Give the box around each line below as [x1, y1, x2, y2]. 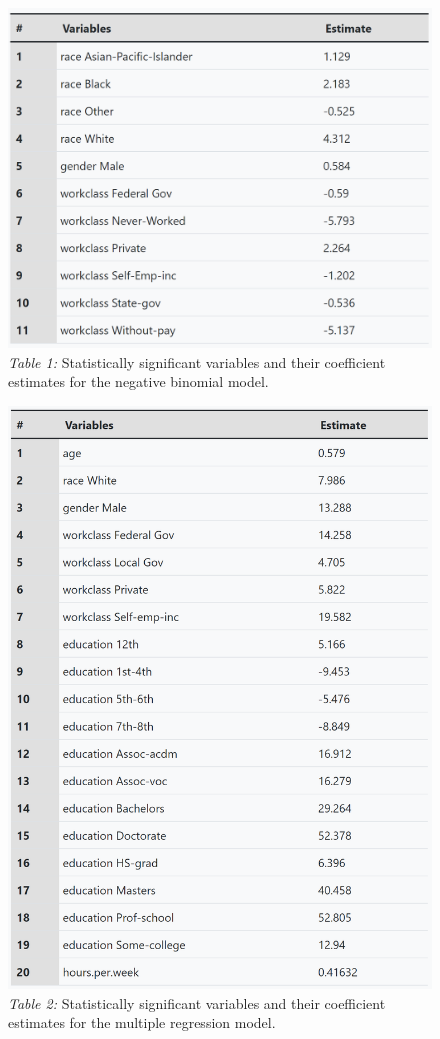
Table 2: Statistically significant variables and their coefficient [8, 992, 386, 1013]
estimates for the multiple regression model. [8, 1012, 276, 1033]
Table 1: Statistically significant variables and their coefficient [8, 351, 386, 372]
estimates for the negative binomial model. [8, 371, 269, 392]
